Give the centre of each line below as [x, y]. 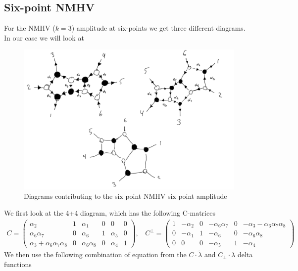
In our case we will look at [44, 37]
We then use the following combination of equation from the [95, 254]
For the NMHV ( [30, 28]
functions [18, 264]
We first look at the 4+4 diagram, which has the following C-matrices [110, 212]
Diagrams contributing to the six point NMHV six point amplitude [125, 196]
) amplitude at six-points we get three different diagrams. [158, 28]
